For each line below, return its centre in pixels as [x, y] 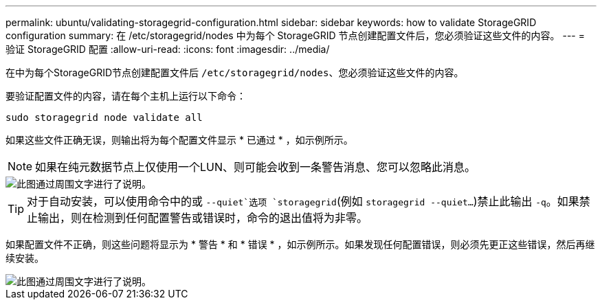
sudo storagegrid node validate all [104, 117]
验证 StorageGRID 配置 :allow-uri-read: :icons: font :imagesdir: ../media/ [168, 49]
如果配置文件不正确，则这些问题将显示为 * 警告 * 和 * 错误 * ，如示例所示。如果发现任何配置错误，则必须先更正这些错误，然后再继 [300, 244]
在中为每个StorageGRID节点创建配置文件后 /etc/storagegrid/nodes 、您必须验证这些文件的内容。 [235, 72]
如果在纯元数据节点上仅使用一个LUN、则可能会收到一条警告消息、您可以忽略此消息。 [256, 167]
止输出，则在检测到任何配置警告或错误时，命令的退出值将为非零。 [198, 218]
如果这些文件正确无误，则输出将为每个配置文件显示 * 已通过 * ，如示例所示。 [179, 140]
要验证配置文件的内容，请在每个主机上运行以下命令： [126, 96]
